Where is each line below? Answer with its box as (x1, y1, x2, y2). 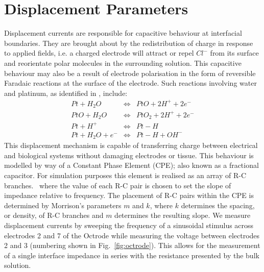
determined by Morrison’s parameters (4, 200, 122, 210)
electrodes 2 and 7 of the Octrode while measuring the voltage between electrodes (4, 230, 260, 240)
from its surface (210, 47, 259, 58)
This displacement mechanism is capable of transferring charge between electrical (4, 140, 258, 151)
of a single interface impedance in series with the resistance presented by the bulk (4, 250, 259, 260)
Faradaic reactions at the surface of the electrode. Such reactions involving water (4, 78, 257, 88)
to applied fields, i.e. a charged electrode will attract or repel (4, 47, 194, 58)
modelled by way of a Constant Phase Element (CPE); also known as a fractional (4, 160, 259, 170)
